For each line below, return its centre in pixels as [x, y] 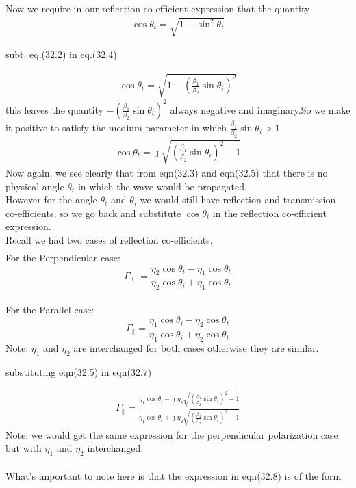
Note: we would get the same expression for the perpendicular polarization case [172, 434]
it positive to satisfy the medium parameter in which [116, 128]
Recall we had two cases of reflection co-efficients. [109, 239]
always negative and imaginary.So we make [260, 109]
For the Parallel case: [50, 309]
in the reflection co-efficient [269, 213]
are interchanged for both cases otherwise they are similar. [196, 348]
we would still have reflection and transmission [238, 200]
